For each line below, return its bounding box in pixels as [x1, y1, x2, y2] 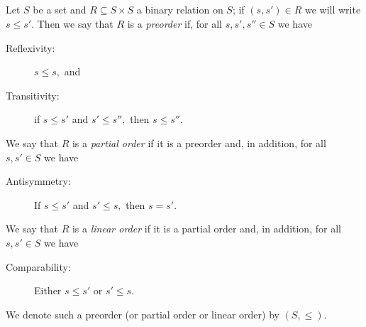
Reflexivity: [6, 40, 55, 55]
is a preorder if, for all [127, 16, 223, 31]
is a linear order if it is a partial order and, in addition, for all [72, 221, 341, 236]
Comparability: [6, 259, 71, 274]
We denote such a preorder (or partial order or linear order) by [6, 306, 279, 321]
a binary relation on [136, 2, 223, 17]
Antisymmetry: [6, 173, 71, 188]
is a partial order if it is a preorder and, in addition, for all [72, 135, 326, 150]
